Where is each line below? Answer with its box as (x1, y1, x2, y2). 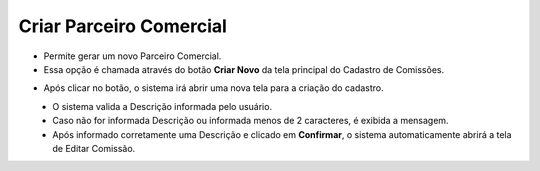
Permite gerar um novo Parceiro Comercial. (43, 50, 222, 62)
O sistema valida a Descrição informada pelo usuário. (52, 100, 273, 112)
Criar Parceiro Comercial (18, 15, 227, 37)
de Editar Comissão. (52, 142, 136, 154)
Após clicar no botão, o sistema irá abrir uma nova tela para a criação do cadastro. (43, 82, 384, 94)
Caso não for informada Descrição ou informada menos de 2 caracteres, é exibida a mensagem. (52, 115, 449, 127)
